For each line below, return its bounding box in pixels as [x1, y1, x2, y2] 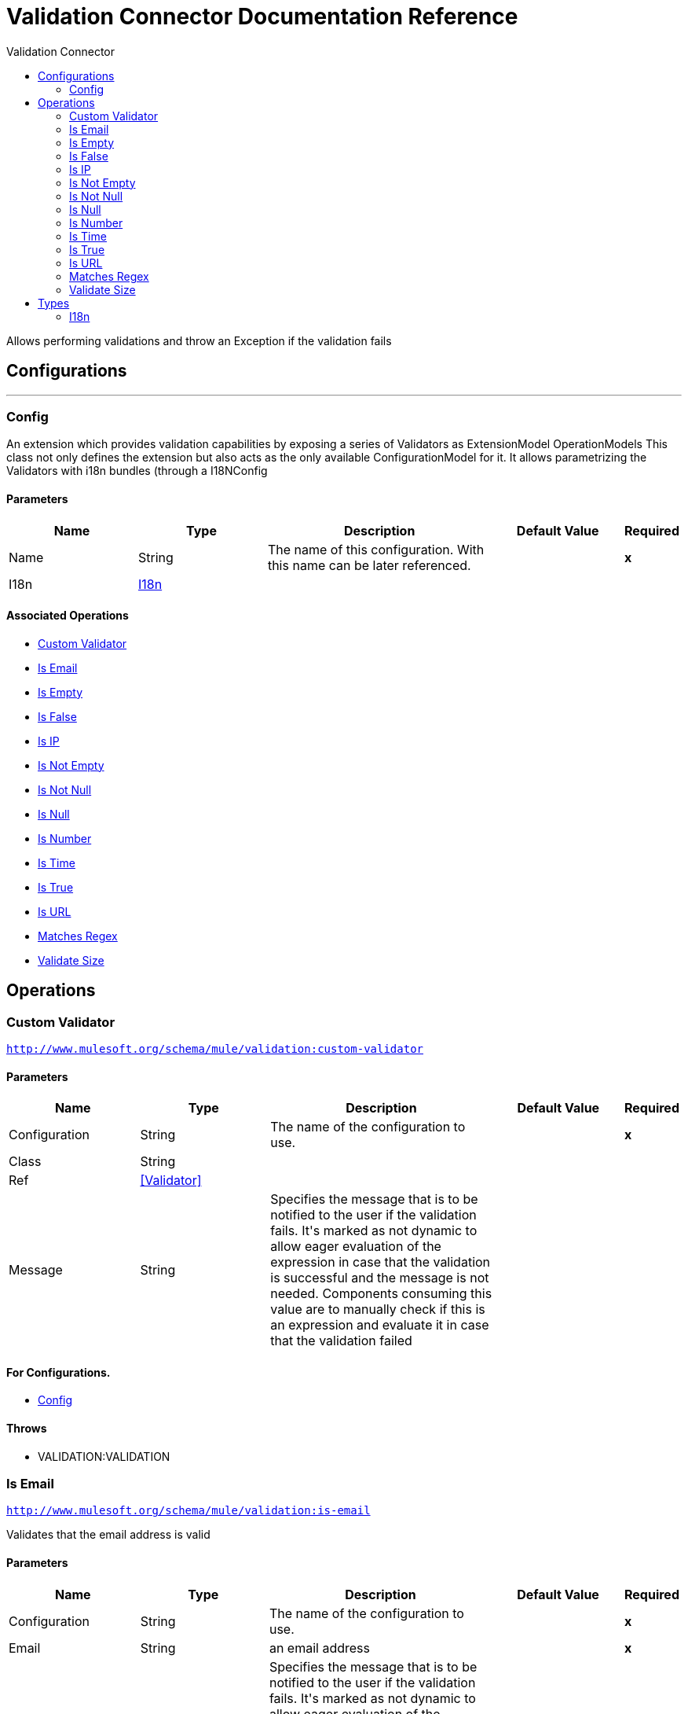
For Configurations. [6, 1365, 111, 1379]
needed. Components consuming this [270, 1285, 492, 1302]
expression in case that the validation [270, 1254, 491, 1271]
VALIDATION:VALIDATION [38, 1449, 170, 1463]
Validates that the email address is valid [6, 1528, 210, 1542]
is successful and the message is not [270, 1270, 489, 1286]
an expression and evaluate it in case [270, 1317, 489, 1333]
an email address [269, 1639, 370, 1656]
